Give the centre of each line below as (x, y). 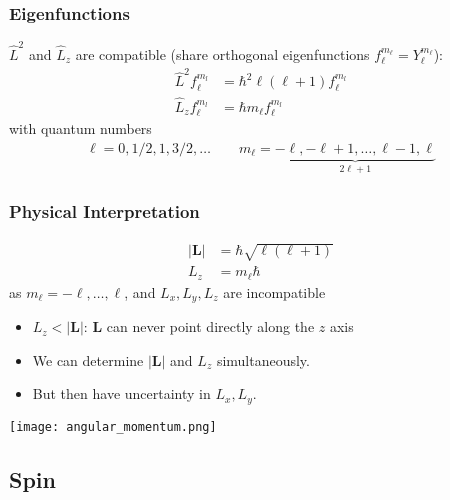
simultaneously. (263, 359)
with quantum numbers (80, 128)
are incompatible (274, 291)
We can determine (88, 359)
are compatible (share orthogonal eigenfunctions (222, 53)
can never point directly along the (210, 326)
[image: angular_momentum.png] (113, 426)
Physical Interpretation (104, 211)
